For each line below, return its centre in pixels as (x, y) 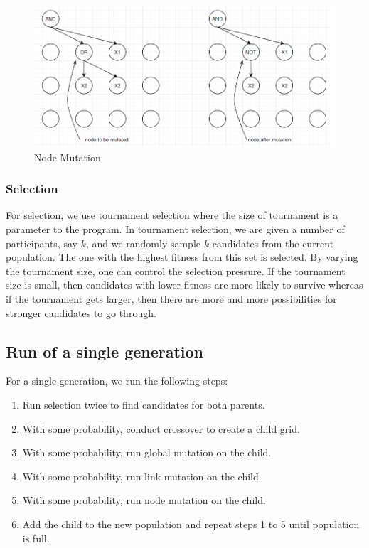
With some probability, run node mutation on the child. (144, 500)
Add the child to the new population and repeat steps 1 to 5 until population (191, 524)
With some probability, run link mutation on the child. (142, 476)
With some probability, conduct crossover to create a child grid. (161, 428)
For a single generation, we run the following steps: (117, 381)
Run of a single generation (105, 351)
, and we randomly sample (143, 243)
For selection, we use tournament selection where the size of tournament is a (172, 215)
